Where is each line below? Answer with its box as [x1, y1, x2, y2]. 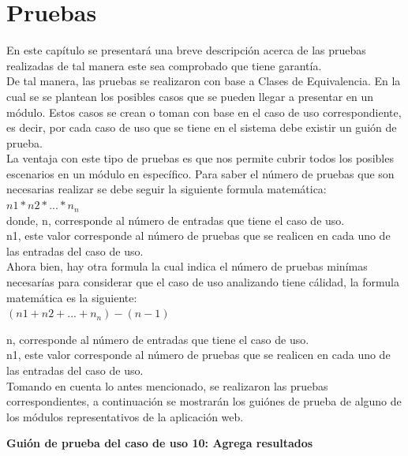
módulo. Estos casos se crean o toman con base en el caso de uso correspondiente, [6, 103, 402, 120]
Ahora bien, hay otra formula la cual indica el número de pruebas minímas [6, 258, 368, 275]
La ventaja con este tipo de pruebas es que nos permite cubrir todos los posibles [6, 150, 394, 166]
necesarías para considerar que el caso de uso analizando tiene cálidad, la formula [6, 274, 399, 290]
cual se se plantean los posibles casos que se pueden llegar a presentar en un [6, 88, 374, 104]
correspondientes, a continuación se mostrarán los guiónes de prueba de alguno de [6, 393, 402, 409]
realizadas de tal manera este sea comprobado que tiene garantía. [6, 57, 322, 73]
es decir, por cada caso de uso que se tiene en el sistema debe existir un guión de [6, 119, 397, 136]
